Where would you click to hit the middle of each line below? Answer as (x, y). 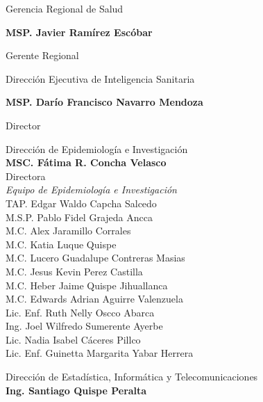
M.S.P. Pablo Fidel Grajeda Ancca (79, 217)
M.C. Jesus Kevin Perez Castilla (74, 271)
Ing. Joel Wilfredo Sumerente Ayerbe (84, 326)
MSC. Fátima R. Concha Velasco (86, 162)
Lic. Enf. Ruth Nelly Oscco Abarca (80, 312)
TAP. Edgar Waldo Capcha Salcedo (81, 203)
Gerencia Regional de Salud (65, 8)
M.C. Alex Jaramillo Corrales (68, 231)
